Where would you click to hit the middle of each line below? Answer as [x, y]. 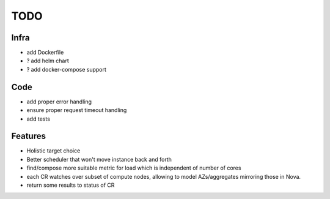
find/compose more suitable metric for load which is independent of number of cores [134, 168]
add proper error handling [59, 102]
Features [28, 136]
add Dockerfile [45, 53]
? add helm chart [48, 61]
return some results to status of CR [71, 185]
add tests [38, 119]
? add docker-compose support [67, 69]
